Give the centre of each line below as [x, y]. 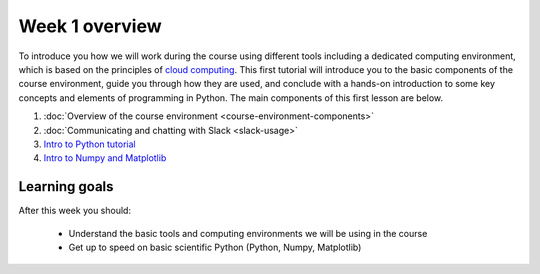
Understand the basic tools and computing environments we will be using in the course [248, 233]
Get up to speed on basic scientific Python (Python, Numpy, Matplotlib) [215, 247]
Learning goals [66, 186]
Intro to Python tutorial [89, 144]
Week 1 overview [90, 26]
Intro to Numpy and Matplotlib [105, 158]
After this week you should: [75, 211]
